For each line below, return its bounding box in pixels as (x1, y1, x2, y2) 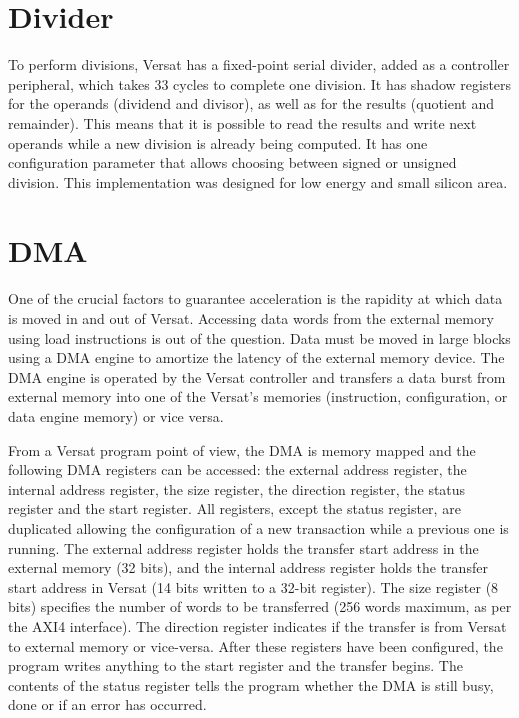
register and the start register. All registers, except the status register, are (8, 498, 461, 519)
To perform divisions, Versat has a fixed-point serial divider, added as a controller (8, 54, 510, 75)
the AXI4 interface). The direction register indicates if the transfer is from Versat (8, 615, 507, 636)
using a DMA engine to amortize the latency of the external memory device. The (8, 347, 505, 368)
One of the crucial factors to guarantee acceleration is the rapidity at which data (8, 288, 503, 309)
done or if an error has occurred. (8, 694, 207, 715)
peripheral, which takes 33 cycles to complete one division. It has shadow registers (8, 73, 512, 94)
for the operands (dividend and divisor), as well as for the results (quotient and (8, 93, 495, 114)
